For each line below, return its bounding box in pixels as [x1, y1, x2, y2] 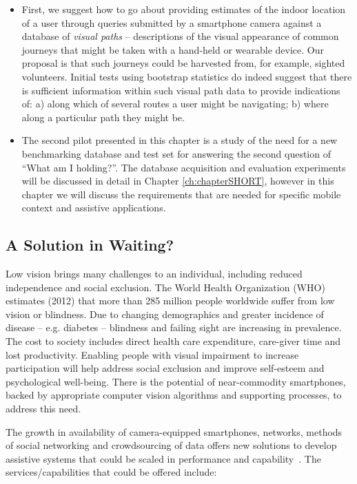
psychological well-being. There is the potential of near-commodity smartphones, [6, 374, 346, 388]
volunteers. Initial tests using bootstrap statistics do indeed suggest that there [21, 69, 352, 83]
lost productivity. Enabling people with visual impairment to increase [6, 347, 299, 361]
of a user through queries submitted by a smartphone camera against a [21, 15, 322, 30]
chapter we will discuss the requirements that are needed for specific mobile [21, 187, 341, 201]
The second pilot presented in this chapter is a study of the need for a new [21, 133, 338, 147]
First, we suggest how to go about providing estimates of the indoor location [21, 2, 346, 16]
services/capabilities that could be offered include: [6, 465, 217, 479]
